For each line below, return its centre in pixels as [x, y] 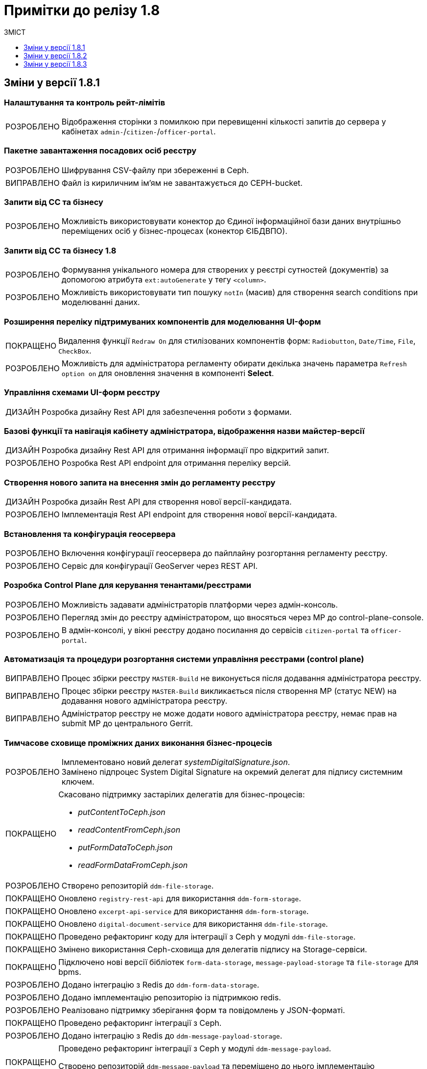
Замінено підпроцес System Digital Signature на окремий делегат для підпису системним [232, 772]
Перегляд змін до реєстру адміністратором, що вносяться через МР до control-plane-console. [242, 617]
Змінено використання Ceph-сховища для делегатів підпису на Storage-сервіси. [213, 950]
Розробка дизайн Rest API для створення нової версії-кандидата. [167, 502]
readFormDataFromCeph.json [133, 865]
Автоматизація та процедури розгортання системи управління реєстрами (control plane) [184, 659]
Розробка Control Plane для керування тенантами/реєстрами [128, 585]
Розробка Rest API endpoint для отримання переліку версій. [176, 463]
